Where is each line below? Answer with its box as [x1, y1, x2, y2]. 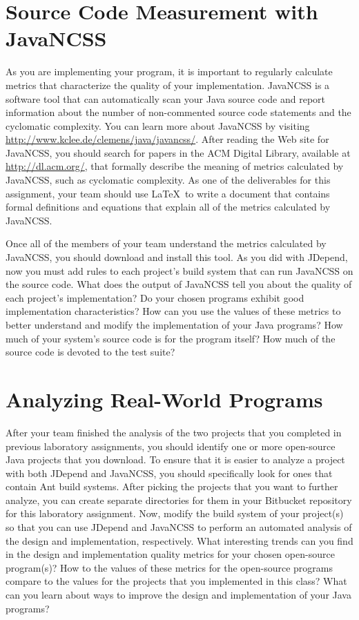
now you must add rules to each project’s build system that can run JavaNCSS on [6, 263, 353, 278]
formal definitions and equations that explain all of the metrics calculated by [6, 200, 331, 214]
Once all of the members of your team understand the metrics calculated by [6, 236, 327, 251]
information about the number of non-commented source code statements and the [6, 105, 351, 119]
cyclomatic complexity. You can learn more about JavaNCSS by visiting [6, 118, 310, 133]
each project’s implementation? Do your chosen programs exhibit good [6, 290, 304, 304]
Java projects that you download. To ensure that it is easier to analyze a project [6, 452, 345, 467]
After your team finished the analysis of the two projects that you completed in [6, 425, 342, 439]
